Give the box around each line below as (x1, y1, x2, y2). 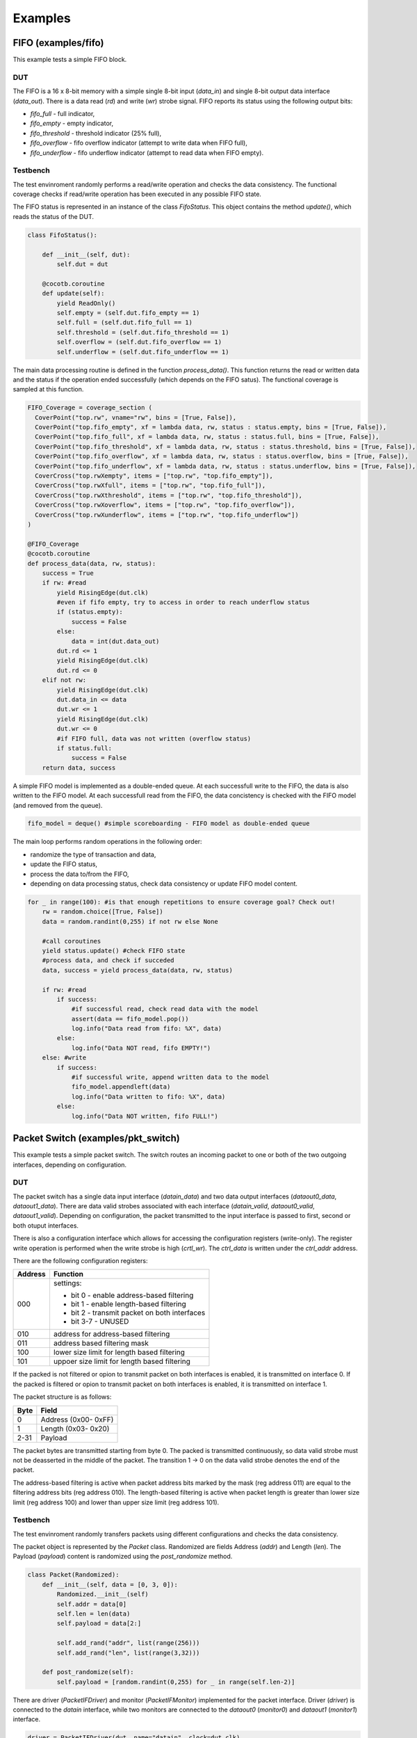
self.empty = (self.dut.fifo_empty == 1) (56, 309, 200, 316)
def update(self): (42, 289, 105, 298)
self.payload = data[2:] (56, 1620, 142, 1627)
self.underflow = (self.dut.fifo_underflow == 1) (56, 348, 229, 356)
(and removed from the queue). (13, 801, 103, 809)
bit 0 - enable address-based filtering (70, 1290, 194, 1300)
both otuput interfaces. (13, 1221, 79, 1230)
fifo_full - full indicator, (30, 109, 95, 117)
